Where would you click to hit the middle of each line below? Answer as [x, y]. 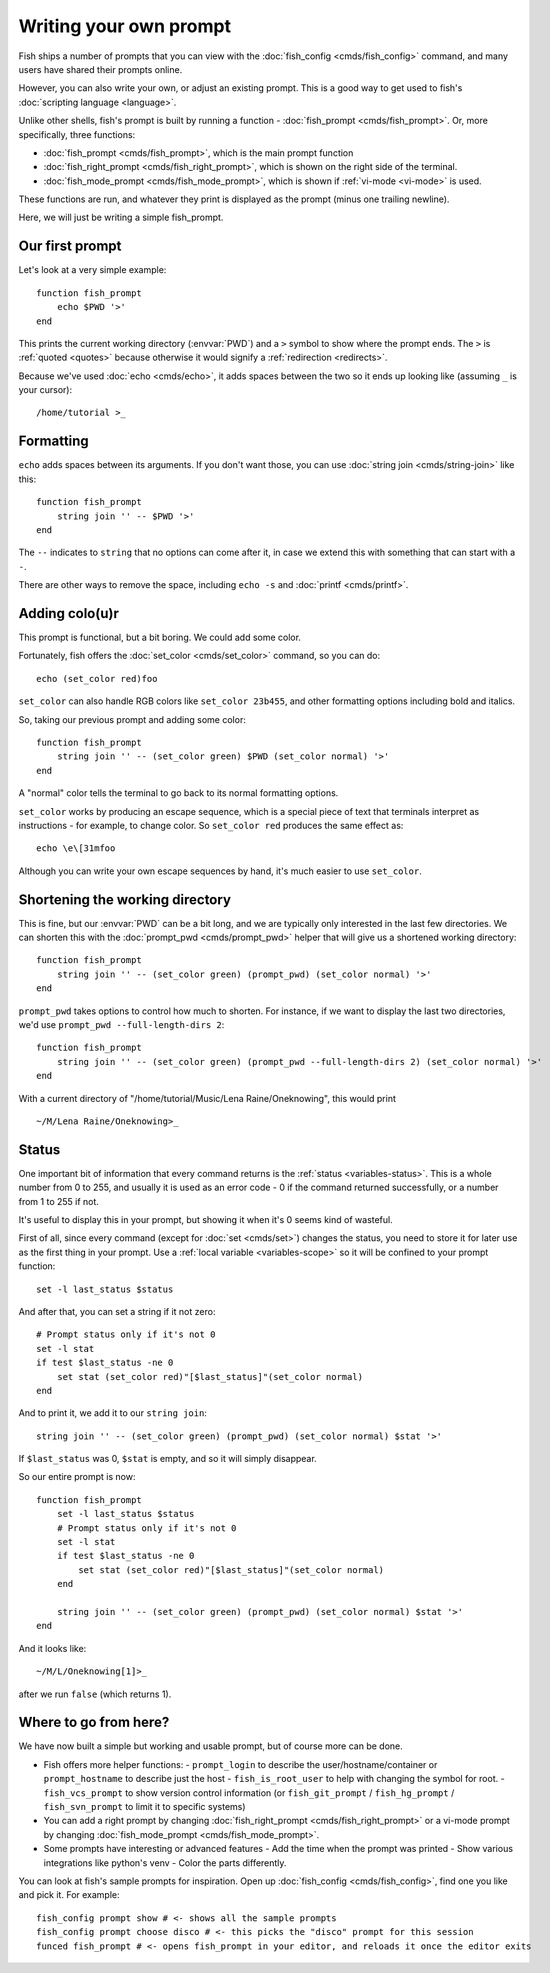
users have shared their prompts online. [100, 69]
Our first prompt [70, 246]
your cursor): [45, 390]
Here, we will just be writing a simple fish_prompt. [121, 217]
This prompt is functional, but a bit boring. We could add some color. [160, 637]
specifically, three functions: [77, 134]
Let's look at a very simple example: [92, 270]
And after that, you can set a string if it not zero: [117, 1311]
